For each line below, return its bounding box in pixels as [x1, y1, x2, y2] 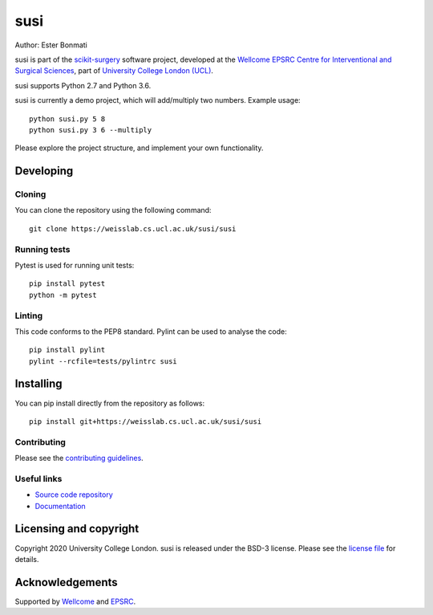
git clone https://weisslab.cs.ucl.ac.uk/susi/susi [29, 224, 237, 233]
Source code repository [34, 490, 113, 499]
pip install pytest [29, 279, 106, 288]
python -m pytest [29, 290, 97, 299]
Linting [14, 310, 43, 321]
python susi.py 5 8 [29, 114, 106, 124]
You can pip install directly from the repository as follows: [14, 398, 205, 408]
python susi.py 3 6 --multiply [29, 125, 152, 134]
